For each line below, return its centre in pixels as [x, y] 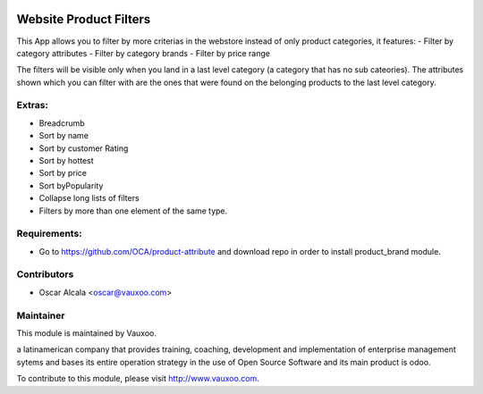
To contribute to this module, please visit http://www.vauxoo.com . [138, 379]
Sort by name [64, 136]
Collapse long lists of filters [89, 198]
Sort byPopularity [71, 185]
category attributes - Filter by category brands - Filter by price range [143, 53]
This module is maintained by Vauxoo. [86, 333]
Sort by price [63, 173]
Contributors [45, 274]
